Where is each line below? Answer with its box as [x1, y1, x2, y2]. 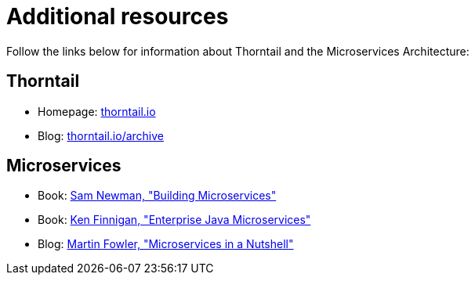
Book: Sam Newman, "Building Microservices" [38, 189, 277, 203]
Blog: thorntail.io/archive [38, 128, 165, 142]
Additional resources [6, 3, 229, 30]
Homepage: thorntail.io [38, 104, 156, 118]
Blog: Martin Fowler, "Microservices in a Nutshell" [38, 237, 294, 251]
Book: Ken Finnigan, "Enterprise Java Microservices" [38, 213, 311, 227]
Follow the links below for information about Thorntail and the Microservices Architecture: [6, 44, 470, 58]
